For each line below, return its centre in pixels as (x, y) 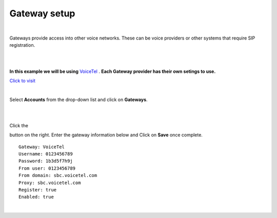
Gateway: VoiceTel (42, 147)
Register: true (38, 190)
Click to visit (23, 81)
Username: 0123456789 (46, 154)
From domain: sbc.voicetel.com (58, 175)
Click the (19, 125)
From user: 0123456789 (47, 168)
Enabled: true (36, 197)
